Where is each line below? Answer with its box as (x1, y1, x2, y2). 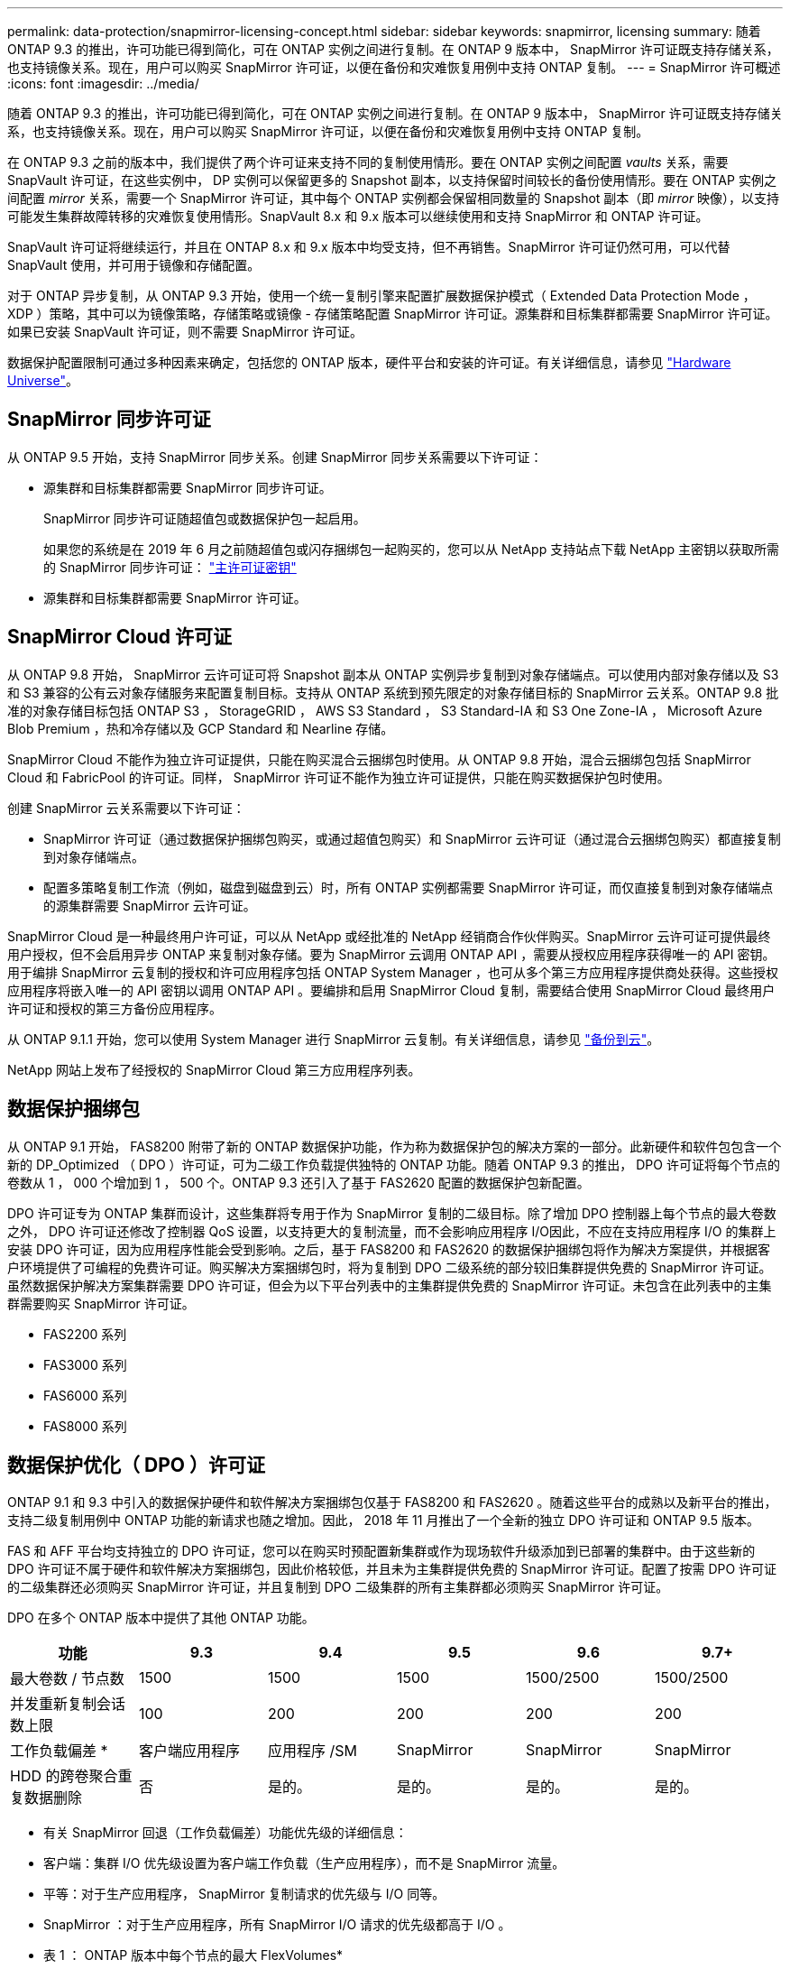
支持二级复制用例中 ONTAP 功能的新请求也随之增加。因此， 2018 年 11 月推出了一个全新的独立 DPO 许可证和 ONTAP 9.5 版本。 (7, 1512, 760, 1529)
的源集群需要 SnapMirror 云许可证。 (43, 897, 256, 913)
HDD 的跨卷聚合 (10, 1767, 118, 1786)
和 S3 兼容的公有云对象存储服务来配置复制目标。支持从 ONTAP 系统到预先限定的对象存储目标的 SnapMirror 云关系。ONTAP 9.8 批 (7, 684, 779, 700)
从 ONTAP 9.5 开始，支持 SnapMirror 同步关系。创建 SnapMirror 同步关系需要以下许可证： (7, 448, 543, 465)
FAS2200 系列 (43, 1326, 127, 1342)
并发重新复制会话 (10, 1695, 126, 1714)
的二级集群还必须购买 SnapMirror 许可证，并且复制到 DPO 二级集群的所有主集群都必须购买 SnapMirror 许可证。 (7, 1579, 669, 1595)
